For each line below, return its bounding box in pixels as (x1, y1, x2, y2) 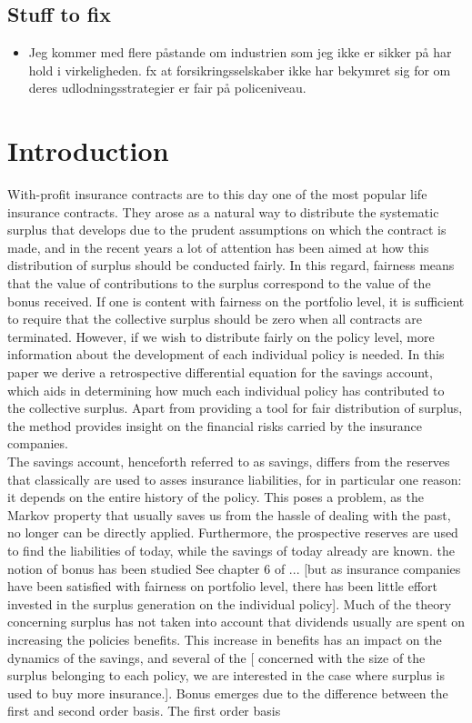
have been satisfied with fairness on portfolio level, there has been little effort (7, 577, 438, 596)
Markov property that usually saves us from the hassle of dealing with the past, (7, 505, 451, 524)
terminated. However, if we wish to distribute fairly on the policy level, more (7, 326, 435, 346)
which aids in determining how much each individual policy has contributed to (7, 380, 445, 399)
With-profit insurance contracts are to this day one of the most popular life (7, 185, 427, 204)
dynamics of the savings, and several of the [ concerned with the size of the (7, 648, 426, 667)
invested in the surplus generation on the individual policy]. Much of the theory (7, 594, 452, 613)
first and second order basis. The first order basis (7, 701, 281, 720)
